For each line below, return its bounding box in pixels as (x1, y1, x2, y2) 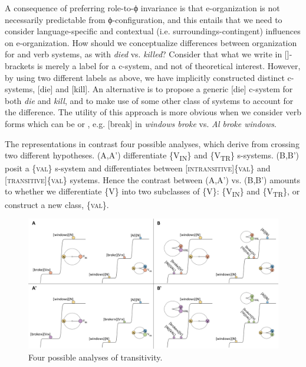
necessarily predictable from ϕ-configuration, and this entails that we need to (5, 13, 282, 25)
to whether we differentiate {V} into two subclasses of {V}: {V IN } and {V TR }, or (5, 185, 300, 199)
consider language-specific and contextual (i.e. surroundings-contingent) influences (5, 25, 301, 37)
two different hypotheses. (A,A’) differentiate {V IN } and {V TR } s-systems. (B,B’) (5, 149, 300, 163)
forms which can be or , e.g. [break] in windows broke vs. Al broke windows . (5, 117, 277, 129)
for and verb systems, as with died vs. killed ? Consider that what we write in (5, 48, 282, 60)
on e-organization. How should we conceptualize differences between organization (5, 36, 297, 48)
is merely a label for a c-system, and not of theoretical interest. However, (37, 59, 301, 72)
